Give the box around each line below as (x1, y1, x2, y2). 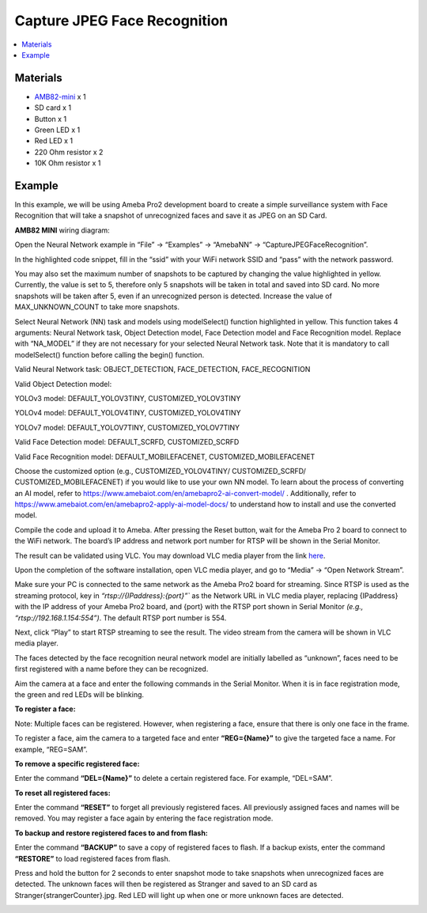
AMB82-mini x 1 (34, 92, 86, 101)
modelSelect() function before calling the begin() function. (14, 350, 205, 359)
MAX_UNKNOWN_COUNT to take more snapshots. (14, 302, 179, 312)
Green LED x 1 (34, 125, 81, 134)
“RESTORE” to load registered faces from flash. (14, 854, 171, 863)
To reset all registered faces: (14, 788, 111, 797)
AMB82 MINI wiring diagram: (14, 225, 110, 235)
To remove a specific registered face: (14, 759, 140, 768)
